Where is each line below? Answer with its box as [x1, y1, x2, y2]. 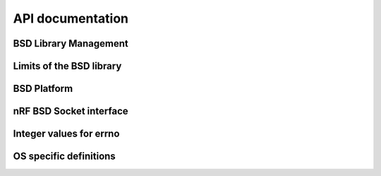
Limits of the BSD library [13, 60, 122, 72]
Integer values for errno [13, 128, 120, 140]
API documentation [13, 11, 129, 26]
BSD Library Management [13, 37, 128, 49]
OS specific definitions [13, 151, 116, 163]
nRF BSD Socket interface [13, 105, 128, 117]
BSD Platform [13, 83, 73, 95]
